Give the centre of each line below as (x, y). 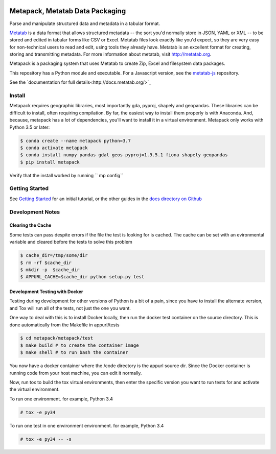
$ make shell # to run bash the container (74, 353)
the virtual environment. (34, 389)
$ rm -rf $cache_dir (46, 262)
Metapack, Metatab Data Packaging (68, 11)
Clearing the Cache (30, 225)
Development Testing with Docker (47, 292)
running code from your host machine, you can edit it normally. (76, 373)
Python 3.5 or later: (30, 127)
